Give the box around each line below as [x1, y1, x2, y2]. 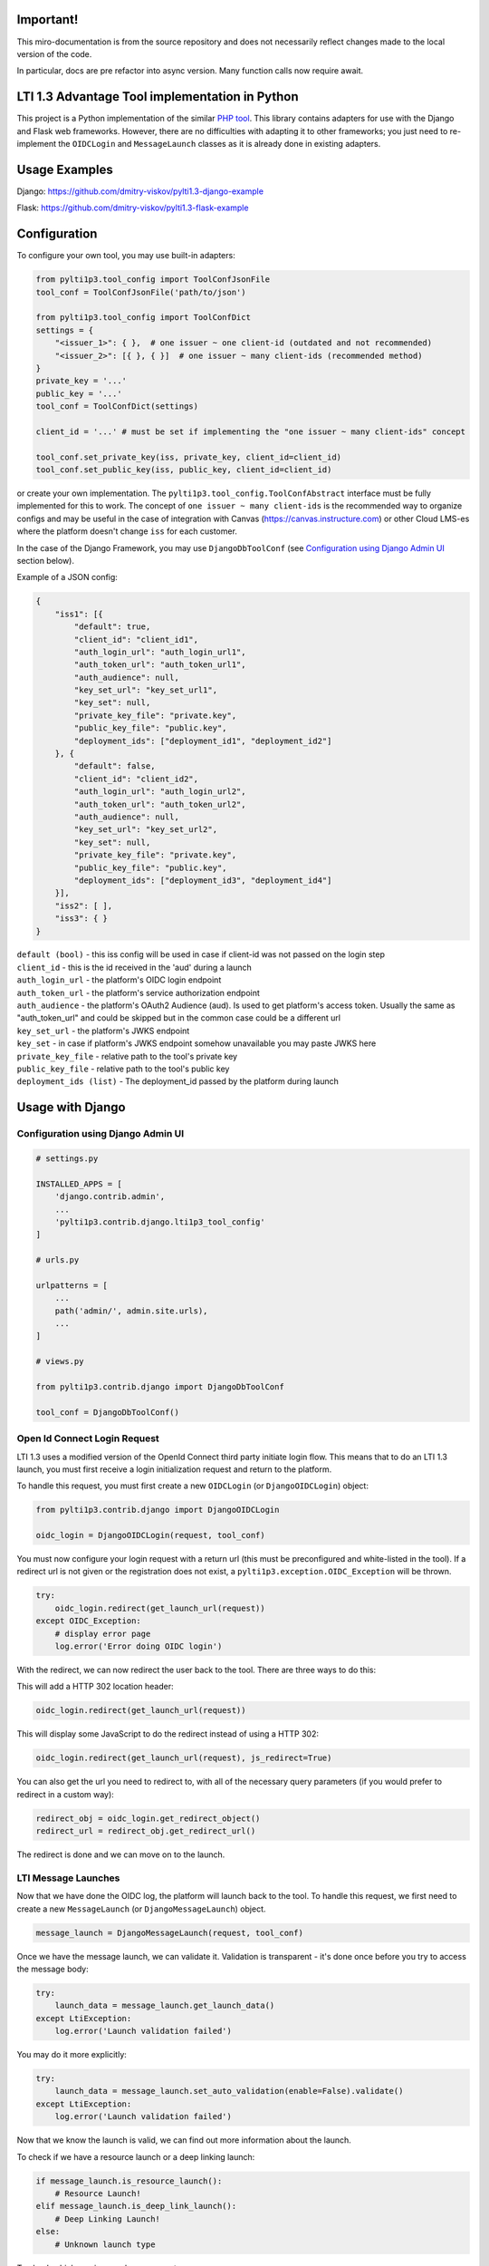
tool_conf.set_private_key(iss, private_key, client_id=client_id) [35, 451, 342, 462]
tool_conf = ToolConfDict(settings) [35, 402, 199, 412]
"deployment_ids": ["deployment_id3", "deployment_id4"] [73, 875, 332, 886]
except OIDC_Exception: [35, 1616, 142, 1626]
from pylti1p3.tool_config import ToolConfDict [35, 313, 251, 323]
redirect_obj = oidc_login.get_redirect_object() [35, 1813, 261, 1824]
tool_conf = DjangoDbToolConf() [35, 1407, 180, 1418]
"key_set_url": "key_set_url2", [73, 825, 217, 835]
